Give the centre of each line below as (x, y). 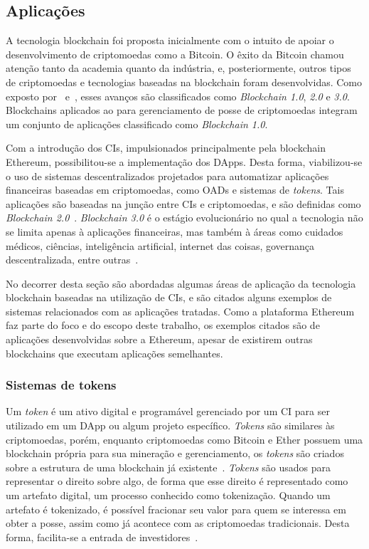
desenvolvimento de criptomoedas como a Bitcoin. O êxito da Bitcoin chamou (175, 54)
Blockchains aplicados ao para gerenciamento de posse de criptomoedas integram (182, 110)
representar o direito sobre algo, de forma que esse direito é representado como (177, 481)
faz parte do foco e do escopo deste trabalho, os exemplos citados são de (163, 325)
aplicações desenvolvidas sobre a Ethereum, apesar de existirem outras (159, 339)
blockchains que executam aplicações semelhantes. (114, 353)
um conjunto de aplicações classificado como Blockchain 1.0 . (137, 124)
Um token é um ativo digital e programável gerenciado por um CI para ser (168, 411)
